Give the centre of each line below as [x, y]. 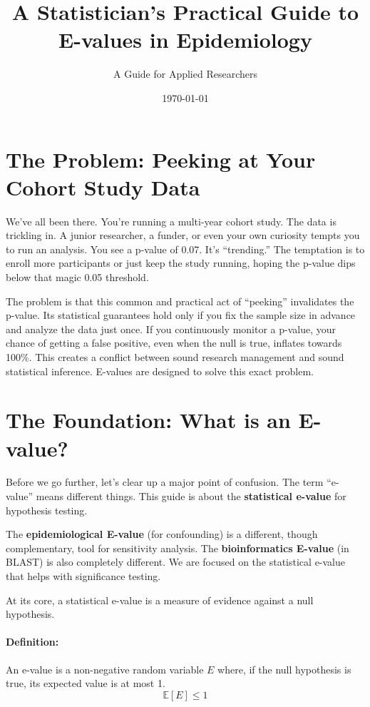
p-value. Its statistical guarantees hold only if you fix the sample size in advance [181, 315]
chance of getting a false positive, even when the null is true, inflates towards [174, 343]
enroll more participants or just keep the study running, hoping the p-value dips [181, 263]
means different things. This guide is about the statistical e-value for [191, 496]
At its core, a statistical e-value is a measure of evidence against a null [160, 600]
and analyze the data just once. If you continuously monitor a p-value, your [171, 329]
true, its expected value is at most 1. [86, 683]
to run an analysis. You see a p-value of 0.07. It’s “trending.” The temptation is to [185, 249]
